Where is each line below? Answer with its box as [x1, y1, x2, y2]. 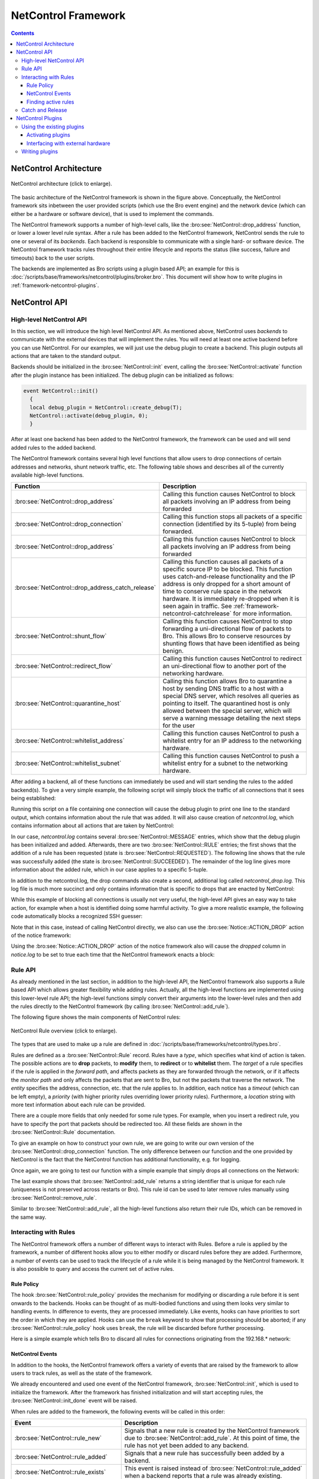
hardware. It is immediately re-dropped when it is [162, 595, 300, 603]
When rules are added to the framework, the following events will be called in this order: [11, 1408, 226, 1415]
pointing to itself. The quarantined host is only [162, 699, 290, 708]
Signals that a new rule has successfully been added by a [124, 1449, 285, 1458]
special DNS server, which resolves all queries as [162, 692, 300, 700]
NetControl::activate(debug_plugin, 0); [30, 412, 148, 419]
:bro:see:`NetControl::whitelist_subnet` [14, 759, 122, 767]
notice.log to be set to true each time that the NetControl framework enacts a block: [11, 951, 215, 958]
